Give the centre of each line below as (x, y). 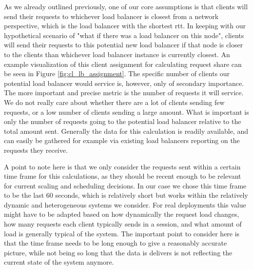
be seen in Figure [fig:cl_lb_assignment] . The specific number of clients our (117, 73)
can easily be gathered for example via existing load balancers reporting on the (122, 140)
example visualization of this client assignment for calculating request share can (123, 64)
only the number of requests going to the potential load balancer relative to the (123, 121)
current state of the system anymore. (59, 262)
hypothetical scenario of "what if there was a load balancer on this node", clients (124, 35)
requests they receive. (36, 150)
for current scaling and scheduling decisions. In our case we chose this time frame (125, 185)
